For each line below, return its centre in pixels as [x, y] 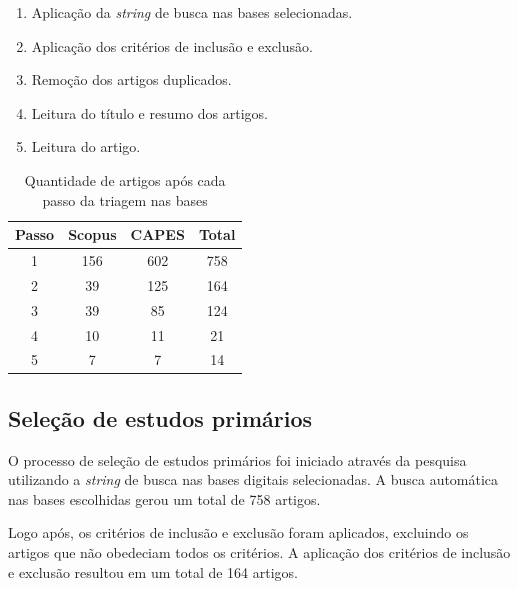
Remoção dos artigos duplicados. [131, 79]
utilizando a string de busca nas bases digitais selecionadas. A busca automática [253, 479]
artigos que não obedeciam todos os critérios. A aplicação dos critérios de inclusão [259, 552]
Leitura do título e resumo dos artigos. [150, 112]
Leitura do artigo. [86, 146]
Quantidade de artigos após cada [125, 179]
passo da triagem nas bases [125, 199]
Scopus [92, 234]
